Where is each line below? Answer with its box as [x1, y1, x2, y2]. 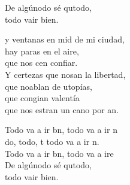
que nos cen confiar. [5, 56, 78, 69]
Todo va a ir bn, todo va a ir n [5, 123, 117, 136]
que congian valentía [5, 92, 80, 104]
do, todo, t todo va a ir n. [5, 135, 99, 147]
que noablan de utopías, [5, 80, 92, 92]
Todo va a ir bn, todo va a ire [5, 147, 114, 159]
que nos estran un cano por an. [5, 103, 119, 116]
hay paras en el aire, [5, 44, 79, 57]
